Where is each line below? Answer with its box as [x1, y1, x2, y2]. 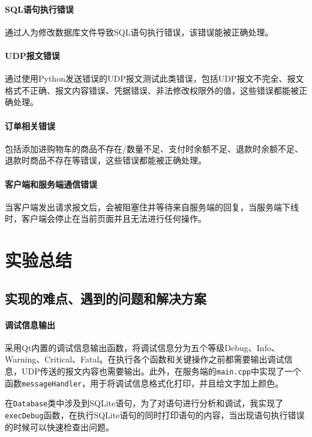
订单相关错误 [5, 119, 55, 132]
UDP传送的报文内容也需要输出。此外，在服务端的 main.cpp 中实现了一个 [21, 365, 302, 377]
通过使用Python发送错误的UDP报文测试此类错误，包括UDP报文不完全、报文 [5, 72, 304, 85]
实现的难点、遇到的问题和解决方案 [5, 289, 206, 307]
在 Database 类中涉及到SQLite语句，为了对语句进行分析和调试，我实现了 [5, 397, 284, 409]
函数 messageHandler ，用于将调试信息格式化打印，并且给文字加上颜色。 [5, 376, 284, 389]
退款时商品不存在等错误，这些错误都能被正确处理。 [5, 154, 206, 167]
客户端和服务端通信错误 [5, 177, 97, 190]
